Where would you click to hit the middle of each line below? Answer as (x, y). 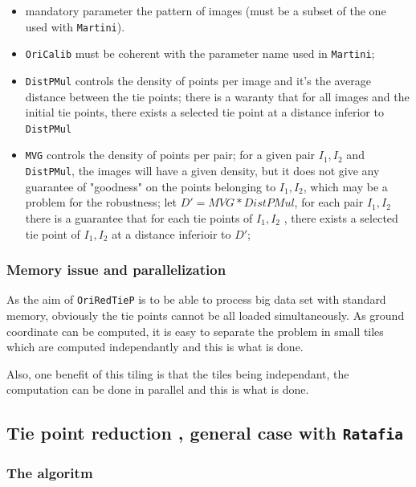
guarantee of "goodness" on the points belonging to (151, 186)
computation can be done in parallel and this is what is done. (158, 389)
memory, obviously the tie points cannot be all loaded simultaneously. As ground (206, 315)
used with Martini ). (75, 26)
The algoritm (50, 473)
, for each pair (329, 202)
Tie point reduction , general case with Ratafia (205, 433)
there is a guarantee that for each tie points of (139, 217)
